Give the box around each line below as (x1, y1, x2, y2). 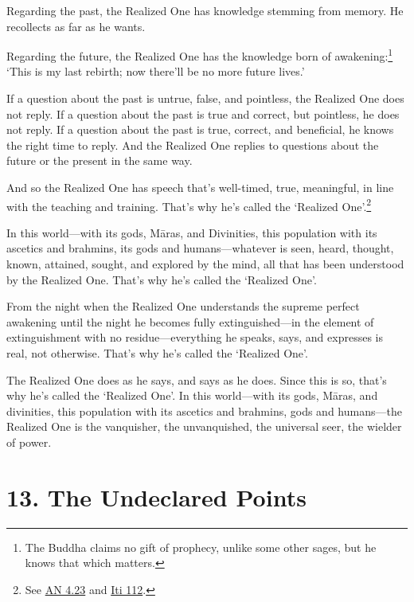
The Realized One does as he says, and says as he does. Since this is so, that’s (6, 371, 387, 388)
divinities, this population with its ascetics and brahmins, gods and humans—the (6, 402, 402, 419)
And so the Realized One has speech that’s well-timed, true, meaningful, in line (6, 179, 394, 195)
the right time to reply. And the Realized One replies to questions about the (6, 136, 379, 153)
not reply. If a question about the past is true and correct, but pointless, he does (6, 105, 400, 122)
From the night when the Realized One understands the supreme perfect (6, 298, 360, 315)
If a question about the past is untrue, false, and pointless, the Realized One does (6, 90, 404, 107)
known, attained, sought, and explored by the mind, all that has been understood (6, 256, 404, 272)
